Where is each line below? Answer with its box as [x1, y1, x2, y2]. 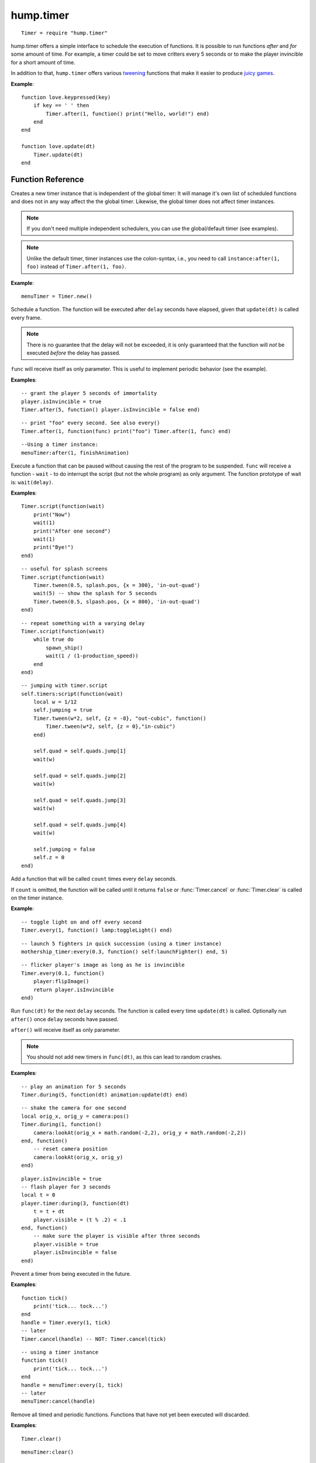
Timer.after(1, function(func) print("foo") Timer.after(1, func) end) [21, 428, 231, 434]
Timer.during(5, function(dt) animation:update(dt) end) [21, 1091, 188, 1098]
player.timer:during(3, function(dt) [21, 1200, 130, 1207]
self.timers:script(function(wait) [21, 691, 123, 697]
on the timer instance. [11, 894, 64, 901]
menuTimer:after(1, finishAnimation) [21, 449, 130, 456]
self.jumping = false [33, 846, 96, 853]
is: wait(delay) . [11, 479, 54, 486]
